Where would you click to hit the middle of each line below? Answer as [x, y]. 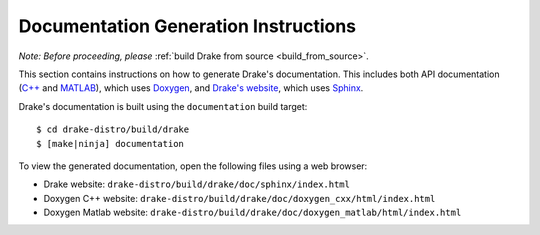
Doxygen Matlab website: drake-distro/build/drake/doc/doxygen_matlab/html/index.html [252, 212]
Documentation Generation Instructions [187, 26]
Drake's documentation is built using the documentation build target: [163, 106]
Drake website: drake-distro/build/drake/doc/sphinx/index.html [196, 184]
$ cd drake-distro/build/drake [113, 129]
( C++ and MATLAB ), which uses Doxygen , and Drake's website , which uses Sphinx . [191, 88]
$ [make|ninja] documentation [110, 143]
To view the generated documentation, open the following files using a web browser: [193, 166]
